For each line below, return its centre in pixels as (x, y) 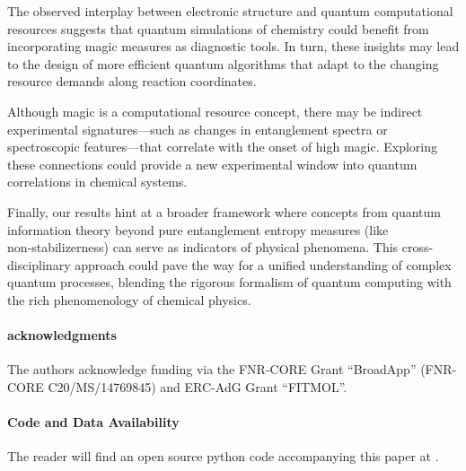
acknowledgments (62, 335)
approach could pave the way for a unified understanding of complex (263, 264)
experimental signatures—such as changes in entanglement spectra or (198, 129)
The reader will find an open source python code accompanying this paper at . (223, 456)
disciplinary (39, 264)
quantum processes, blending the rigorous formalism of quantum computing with (229, 282)
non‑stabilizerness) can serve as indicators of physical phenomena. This (203, 247)
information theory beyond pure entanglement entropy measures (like (198, 229)
